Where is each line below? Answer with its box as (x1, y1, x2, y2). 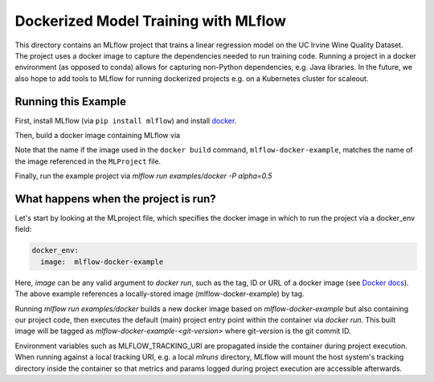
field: (14, 225, 32, 234)
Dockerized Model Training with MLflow (14, 12, 287, 30)
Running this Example (14, 95, 126, 108)
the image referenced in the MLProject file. (14, 156, 161, 166)
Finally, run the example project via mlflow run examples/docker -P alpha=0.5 (14, 171, 272, 181)
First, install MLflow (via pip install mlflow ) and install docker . (14, 116, 237, 125)
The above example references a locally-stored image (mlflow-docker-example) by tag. (14, 289, 305, 299)
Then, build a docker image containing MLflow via (14, 131, 181, 140)
